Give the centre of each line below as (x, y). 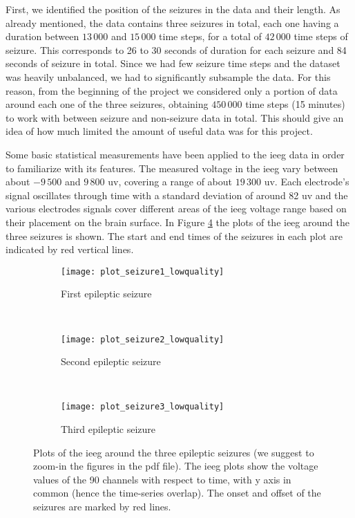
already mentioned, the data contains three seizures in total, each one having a (172, 22)
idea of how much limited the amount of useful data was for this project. (159, 131)
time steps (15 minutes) (295, 104)
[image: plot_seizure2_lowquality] (143, 339)
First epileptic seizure (106, 294)
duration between (42, 36)
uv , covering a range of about (170, 182)
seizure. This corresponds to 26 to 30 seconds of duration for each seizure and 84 (176, 49)
